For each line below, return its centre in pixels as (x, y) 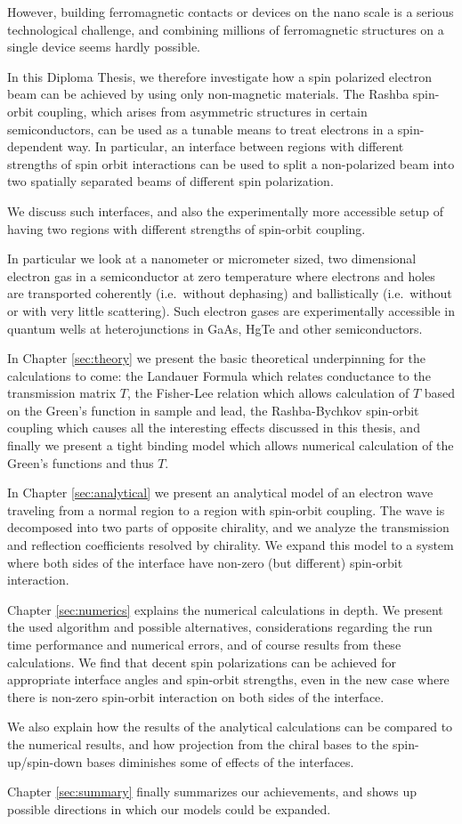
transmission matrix (62, 393)
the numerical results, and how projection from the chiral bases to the (198, 743)
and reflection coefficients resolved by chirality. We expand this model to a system (231, 545)
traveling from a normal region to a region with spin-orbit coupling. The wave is (226, 509)
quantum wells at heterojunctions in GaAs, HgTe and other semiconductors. (215, 328)
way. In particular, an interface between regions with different (235, 146)
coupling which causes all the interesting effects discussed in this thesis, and (214, 428)
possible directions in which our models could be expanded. (169, 808)
